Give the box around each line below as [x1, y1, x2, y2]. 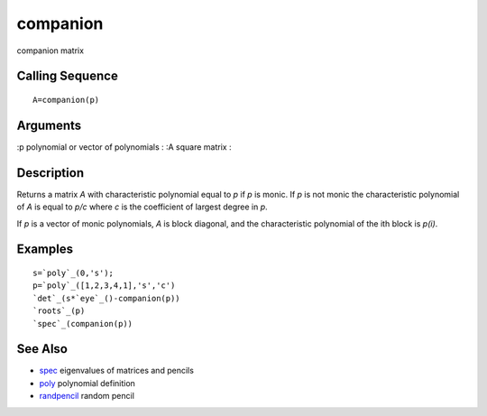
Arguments [16, 117, 82, 133]
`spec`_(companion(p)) [32, 319, 133, 328]
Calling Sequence [16, 69, 119, 84]
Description [16, 165, 85, 180]
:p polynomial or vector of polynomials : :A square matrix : [16, 141, 232, 153]
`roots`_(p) [32, 306, 86, 316]
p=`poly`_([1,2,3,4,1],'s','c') [32, 281, 176, 291]
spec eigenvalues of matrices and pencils [39, 365, 194, 376]
